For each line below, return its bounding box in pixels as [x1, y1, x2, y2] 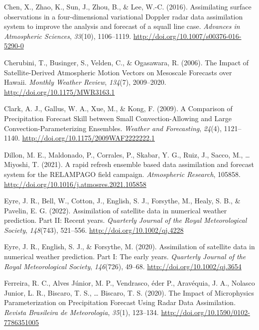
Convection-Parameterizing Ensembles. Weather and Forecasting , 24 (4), [4, 123, 222, 133]
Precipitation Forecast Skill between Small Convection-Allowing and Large [4, 113, 232, 123]
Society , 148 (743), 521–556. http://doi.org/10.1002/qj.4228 [4, 224, 184, 235]
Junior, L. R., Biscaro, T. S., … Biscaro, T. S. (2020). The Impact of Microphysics [4, 287, 254, 298]
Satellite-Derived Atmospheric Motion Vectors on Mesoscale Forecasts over [4, 67, 232, 77]
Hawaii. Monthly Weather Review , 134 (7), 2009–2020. [4, 77, 166, 87]
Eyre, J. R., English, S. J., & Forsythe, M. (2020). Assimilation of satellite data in [4, 241, 255, 252]
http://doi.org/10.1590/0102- [161, 307, 250, 318]
